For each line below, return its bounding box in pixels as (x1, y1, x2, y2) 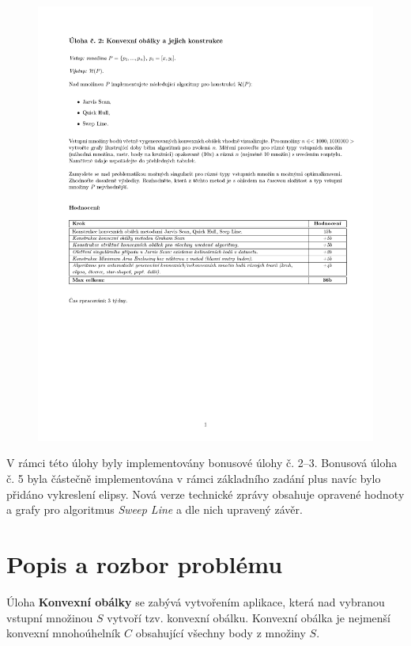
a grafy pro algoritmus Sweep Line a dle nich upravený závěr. (6, 501, 303, 518)
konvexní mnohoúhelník (6, 625, 121, 641)
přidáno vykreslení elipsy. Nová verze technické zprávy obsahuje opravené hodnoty (6, 485, 405, 502)
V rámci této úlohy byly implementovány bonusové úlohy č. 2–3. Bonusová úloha (6, 454, 398, 471)
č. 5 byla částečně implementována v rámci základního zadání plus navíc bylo (6, 470, 381, 487)
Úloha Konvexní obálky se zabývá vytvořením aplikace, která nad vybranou (6, 593, 385, 610)
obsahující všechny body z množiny (135, 625, 306, 641)
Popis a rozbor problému (6, 548, 283, 580)
